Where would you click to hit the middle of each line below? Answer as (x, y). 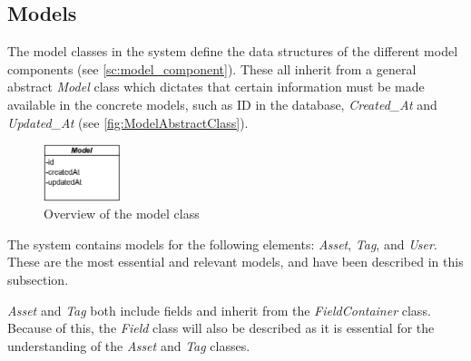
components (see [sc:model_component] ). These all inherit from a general (212, 68)
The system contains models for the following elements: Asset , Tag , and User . (222, 244)
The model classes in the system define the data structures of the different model (233, 51)
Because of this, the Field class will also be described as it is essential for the (221, 328)
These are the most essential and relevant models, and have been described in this (235, 262)
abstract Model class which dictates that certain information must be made (216, 87)
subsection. (38, 279)
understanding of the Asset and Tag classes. (129, 345)
